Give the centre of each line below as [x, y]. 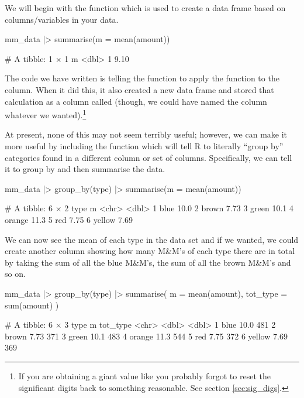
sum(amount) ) [32, 305]
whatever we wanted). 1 [46, 114]
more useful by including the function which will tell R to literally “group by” [144, 146]
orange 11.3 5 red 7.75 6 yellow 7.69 [69, 219]
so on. [15, 274]
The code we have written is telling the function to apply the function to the [142, 78]
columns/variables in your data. [62, 19]
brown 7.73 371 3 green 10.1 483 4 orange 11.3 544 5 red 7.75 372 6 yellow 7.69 [146, 336]
